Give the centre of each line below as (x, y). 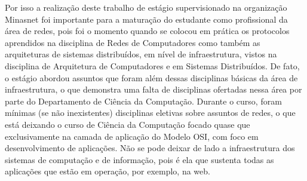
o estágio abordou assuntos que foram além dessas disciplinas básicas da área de (151, 77)
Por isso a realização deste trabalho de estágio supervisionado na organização (146, 7)
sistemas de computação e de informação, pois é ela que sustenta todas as (139, 159)
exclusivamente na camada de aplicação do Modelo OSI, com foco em (132, 136)
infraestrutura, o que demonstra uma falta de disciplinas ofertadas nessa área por (153, 89)
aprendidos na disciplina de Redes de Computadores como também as (133, 42)
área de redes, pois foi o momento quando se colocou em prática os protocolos (147, 31)
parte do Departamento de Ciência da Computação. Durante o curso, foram (143, 101)
